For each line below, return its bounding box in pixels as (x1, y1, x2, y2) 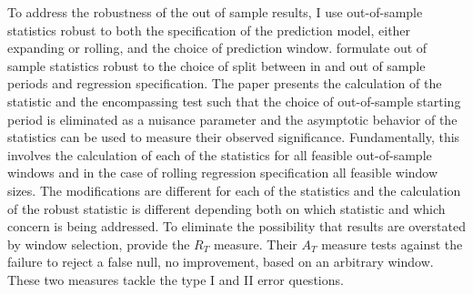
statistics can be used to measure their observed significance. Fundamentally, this (7, 127, 460, 147)
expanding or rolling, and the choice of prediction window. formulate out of (7, 38, 428, 57)
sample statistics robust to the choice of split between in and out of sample (7, 56, 426, 75)
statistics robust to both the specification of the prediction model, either (7, 20, 411, 39)
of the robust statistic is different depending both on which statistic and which (7, 198, 446, 218)
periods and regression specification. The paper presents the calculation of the (7, 74, 442, 93)
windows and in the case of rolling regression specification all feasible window (7, 163, 438, 182)
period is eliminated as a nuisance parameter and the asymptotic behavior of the (7, 109, 458, 128)
